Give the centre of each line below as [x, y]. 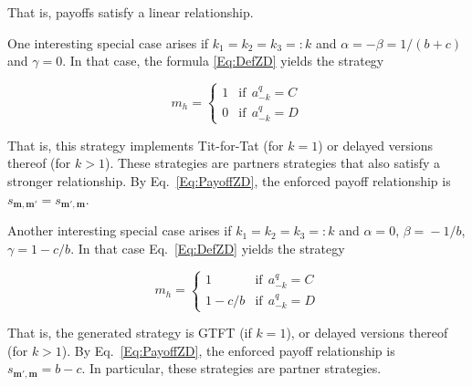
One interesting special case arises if [108, 42]
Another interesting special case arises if [120, 230]
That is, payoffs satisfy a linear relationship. [131, 12]
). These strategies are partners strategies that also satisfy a [273, 163]
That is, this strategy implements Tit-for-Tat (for [146, 145]
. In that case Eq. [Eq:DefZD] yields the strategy [208, 248]
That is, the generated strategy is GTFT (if [130, 333]
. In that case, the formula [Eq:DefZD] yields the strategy [223, 61]
